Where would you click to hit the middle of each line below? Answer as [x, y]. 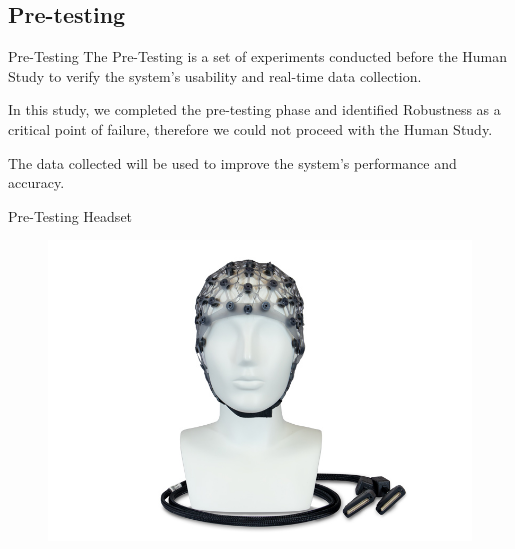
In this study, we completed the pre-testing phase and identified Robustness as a [254, 109]
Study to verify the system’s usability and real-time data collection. [215, 75]
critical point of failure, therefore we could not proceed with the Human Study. [250, 128]
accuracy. [36, 182]
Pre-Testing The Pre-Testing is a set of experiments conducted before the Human [258, 56]
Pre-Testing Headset [70, 215]
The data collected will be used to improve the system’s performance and [232, 162]
